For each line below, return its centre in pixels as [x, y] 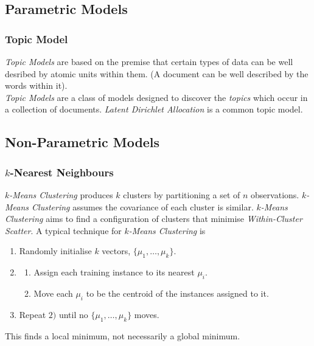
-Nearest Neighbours [62, 172]
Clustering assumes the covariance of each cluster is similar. [143, 206]
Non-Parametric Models [82, 142]
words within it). [36, 85]
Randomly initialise [55, 251]
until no [73, 314]
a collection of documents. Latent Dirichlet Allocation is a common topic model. [154, 109]
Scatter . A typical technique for [63, 230]
